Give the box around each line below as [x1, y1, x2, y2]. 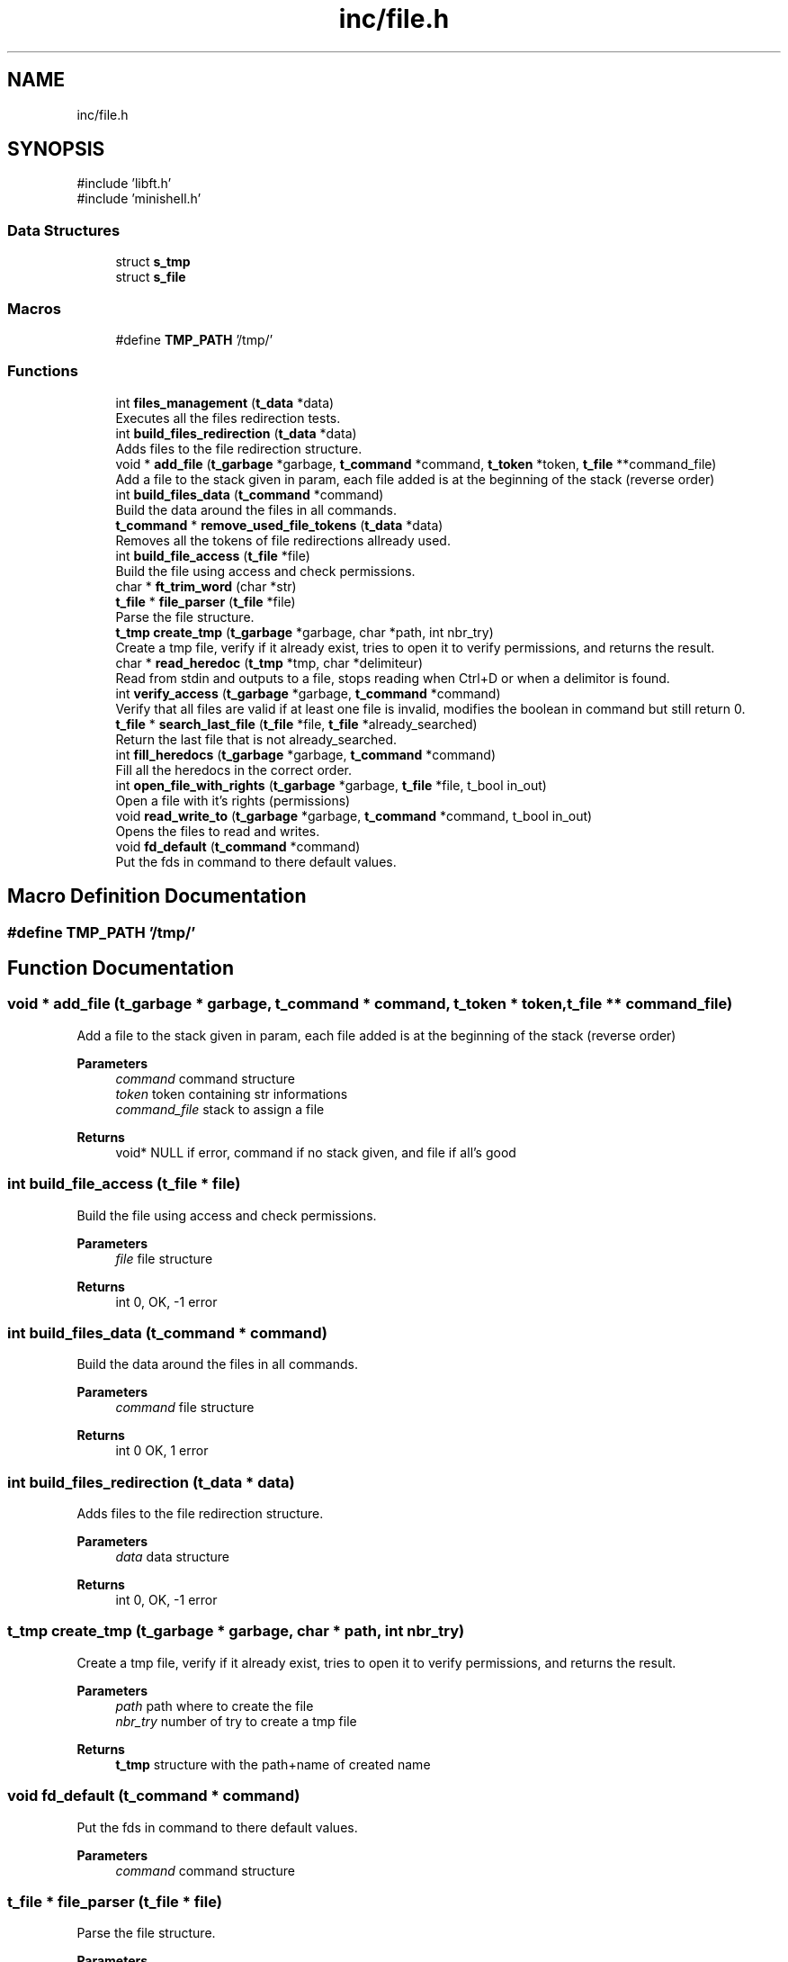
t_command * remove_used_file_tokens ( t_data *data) [115, 517, 443, 533]
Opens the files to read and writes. [115, 823, 320, 839]
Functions [7, 362, 78, 381]
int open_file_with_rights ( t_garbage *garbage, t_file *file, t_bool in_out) [115, 777, 547, 793]
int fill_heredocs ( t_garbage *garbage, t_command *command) [115, 746, 497, 762]
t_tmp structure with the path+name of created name [115, 1756, 431, 1772]
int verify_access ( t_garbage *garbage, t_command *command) [115, 685, 501, 701]
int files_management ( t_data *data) [115, 394, 335, 410]
